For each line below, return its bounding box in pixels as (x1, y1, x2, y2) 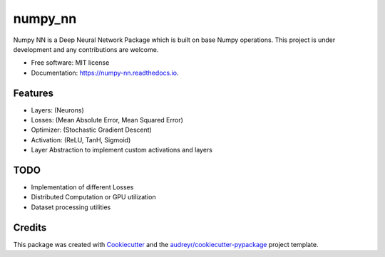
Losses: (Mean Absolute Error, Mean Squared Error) (31, 116, 183, 125)
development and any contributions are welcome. (13, 45, 159, 53)
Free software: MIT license (31, 58, 110, 67)
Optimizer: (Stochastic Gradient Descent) (31, 125, 153, 135)
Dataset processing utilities (31, 203, 111, 211)
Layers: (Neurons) (31, 105, 85, 114)
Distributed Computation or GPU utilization (31, 193, 156, 201)
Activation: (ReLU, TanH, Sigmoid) (31, 135, 131, 144)
